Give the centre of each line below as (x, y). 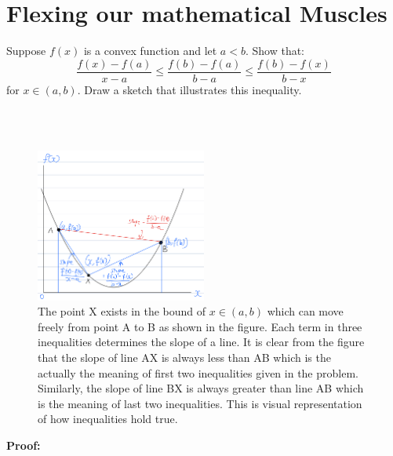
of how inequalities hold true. (108, 419)
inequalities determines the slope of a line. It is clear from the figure (201, 342)
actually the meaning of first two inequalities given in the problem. (198, 372)
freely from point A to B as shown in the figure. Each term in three (200, 326)
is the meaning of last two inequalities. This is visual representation (200, 403)
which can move (305, 311)
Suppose (26, 51)
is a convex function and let (150, 51)
